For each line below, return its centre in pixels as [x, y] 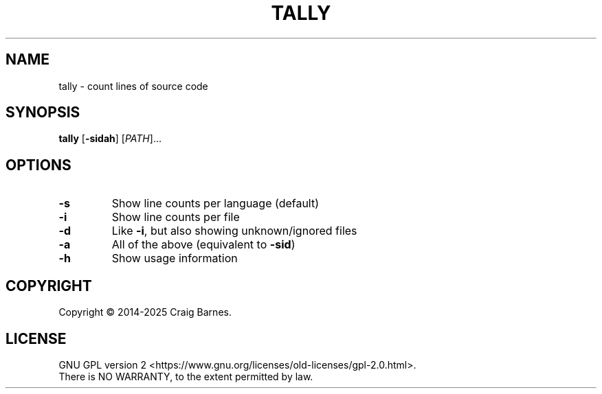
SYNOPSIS [43, 113]
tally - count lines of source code [133, 86]
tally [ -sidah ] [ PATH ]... [110, 139]
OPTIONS [38, 165]
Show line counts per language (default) [215, 204]
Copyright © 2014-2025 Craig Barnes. [145, 312]
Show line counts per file [176, 217]
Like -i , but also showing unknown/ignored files [234, 231]
